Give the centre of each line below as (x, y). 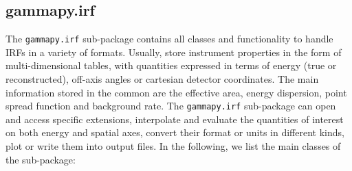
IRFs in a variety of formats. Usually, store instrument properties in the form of (174, 52)
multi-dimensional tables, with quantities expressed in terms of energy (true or (171, 65)
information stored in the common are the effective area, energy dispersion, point (176, 92)
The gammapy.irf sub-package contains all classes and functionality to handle (169, 39)
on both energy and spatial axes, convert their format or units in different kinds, (175, 132)
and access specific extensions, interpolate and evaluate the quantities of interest (175, 119)
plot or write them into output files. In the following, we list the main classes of (173, 146)
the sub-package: (41, 159)
